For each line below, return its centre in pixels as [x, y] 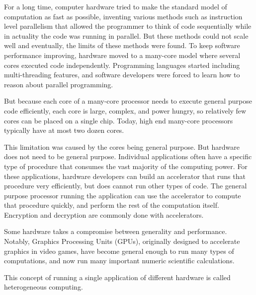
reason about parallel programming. [59, 84]
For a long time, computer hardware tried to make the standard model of [116, 6]
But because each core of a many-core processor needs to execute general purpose [128, 101]
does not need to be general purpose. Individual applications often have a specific [128, 156]
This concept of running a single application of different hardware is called [117, 277]
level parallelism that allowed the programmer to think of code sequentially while [128, 26]
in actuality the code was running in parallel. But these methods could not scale [126, 35]
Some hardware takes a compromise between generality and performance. [116, 231]
